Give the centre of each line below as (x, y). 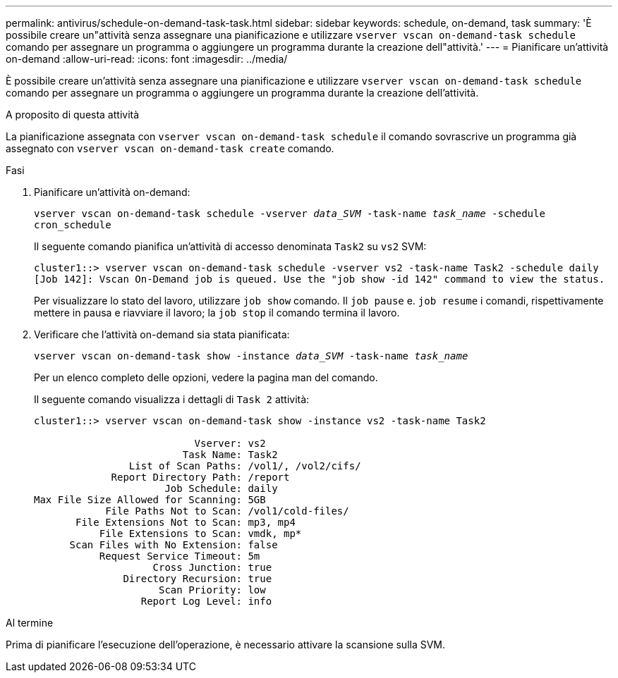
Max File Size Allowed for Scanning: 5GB (150, 500)
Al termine (30, 623)
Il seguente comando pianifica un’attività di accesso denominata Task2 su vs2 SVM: (230, 246)
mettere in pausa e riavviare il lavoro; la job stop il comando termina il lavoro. (217, 313)
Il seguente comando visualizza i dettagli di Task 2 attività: (172, 399)
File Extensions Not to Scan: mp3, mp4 (186, 522)
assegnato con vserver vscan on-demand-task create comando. (170, 148)
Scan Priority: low (212, 590)
